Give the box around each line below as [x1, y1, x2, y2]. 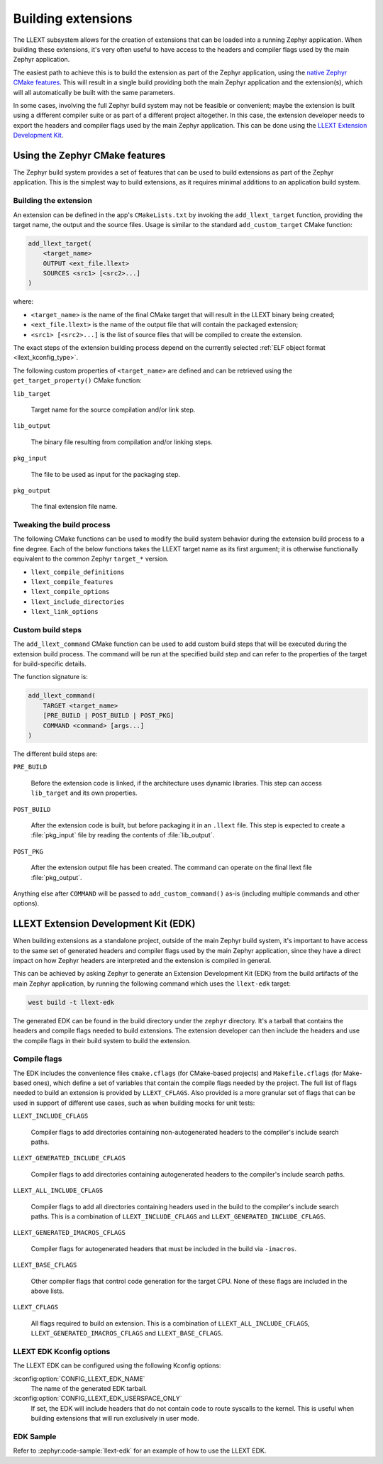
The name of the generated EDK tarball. [30, 1385, 148, 1392]
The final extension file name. [30, 502, 118, 511]
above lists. [30, 1287, 65, 1295]
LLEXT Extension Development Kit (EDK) [13, 918, 196, 930]
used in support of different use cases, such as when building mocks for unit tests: [13, 1099, 255, 1107]
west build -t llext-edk [28, 998, 115, 1006]
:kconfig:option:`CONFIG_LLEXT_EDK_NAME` [13, 1374, 145, 1383]
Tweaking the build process [13, 520, 111, 530]
